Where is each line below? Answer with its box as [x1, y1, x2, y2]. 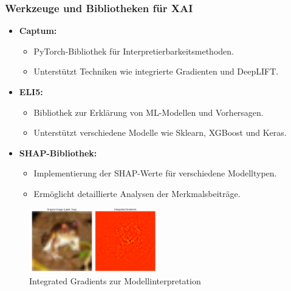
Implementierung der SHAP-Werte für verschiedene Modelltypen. [33, 167, 277, 179]
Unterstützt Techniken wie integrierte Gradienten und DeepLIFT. [33, 65, 279, 78]
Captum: [19, 24, 57, 37]
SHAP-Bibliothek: [19, 146, 97, 159]
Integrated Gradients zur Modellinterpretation [29, 275, 201, 287]
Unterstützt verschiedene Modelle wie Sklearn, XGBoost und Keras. [33, 126, 287, 139]
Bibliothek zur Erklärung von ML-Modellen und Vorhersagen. [33, 105, 264, 118]
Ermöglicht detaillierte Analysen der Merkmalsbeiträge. [33, 187, 241, 199]
